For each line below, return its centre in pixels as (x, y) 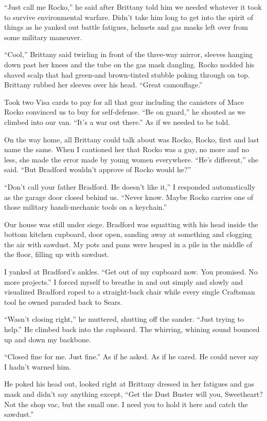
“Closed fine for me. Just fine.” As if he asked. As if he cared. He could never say (131, 356)
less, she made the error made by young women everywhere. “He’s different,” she (131, 159)
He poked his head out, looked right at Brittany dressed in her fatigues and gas (129, 384)
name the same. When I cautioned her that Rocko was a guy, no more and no (127, 149)
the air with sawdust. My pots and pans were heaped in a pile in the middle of (128, 244)
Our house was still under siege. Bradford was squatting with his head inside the (131, 224)
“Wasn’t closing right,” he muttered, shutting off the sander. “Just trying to (124, 319)
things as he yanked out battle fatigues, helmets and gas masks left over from (126, 27)
